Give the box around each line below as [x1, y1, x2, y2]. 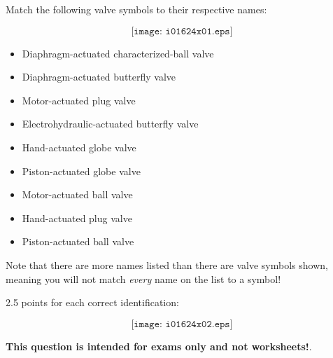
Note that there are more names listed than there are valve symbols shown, [6, 257, 328, 272]
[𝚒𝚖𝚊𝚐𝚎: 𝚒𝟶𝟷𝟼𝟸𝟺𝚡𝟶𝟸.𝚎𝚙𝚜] [131, 319, 233, 329]
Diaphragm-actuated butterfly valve [22, 69, 176, 84]
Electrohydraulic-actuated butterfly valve [22, 116, 199, 131]
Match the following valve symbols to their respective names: [6, 2, 267, 16]
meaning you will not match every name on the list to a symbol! [6, 271, 281, 286]
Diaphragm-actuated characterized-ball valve [22, 46, 214, 60]
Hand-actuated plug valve [22, 210, 132, 225]
